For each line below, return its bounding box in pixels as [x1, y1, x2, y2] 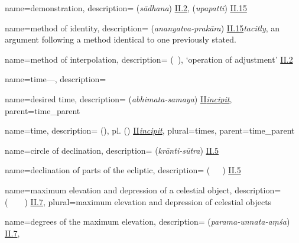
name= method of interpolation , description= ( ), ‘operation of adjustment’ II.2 [5, 53, 293, 65]
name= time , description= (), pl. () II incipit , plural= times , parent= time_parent [5, 124, 295, 137]
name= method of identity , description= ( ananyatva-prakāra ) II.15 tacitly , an [5, 21, 280, 34]
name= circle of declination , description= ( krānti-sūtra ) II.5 [5, 144, 219, 156]
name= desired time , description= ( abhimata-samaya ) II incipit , [5, 92, 232, 105]
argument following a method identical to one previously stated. [5, 33, 236, 46]
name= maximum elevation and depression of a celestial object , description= [5, 183, 281, 196]
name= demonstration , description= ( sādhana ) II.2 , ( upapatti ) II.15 [5, 2, 247, 14]
